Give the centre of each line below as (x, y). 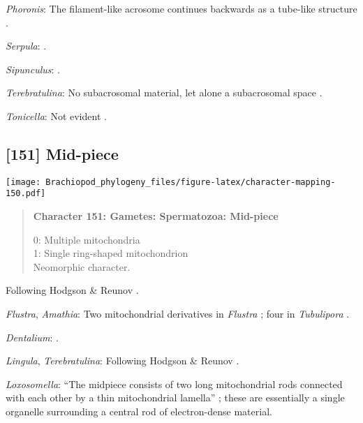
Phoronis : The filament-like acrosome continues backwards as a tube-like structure (181, 8)
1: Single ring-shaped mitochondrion (111, 253)
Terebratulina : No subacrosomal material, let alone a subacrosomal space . (164, 92)
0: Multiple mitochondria (87, 239)
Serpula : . (26, 46)
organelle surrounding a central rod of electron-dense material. (139, 411)
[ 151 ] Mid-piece (62, 153)
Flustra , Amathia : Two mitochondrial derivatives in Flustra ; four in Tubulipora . (178, 314)
